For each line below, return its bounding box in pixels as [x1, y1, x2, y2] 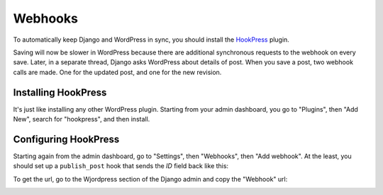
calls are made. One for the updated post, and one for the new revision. [13, 68, 222, 76]
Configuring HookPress [13, 133, 120, 145]
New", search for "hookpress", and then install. [13, 115, 150, 124]
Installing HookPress [13, 86, 107, 98]
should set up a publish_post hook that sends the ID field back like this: [13, 162, 229, 170]
